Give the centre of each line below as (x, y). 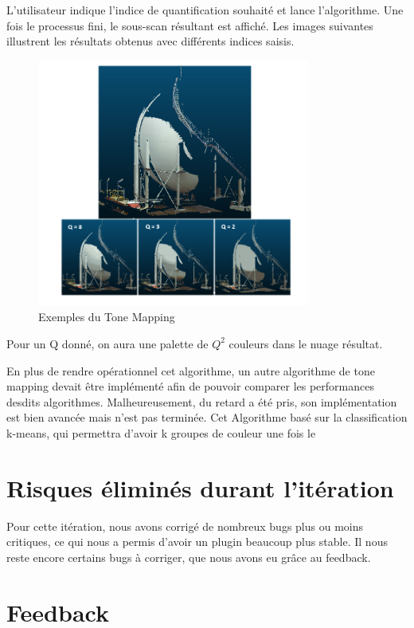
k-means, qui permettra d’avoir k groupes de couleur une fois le (161, 432)
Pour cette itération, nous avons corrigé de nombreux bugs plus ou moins (185, 526)
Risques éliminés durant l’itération (200, 487)
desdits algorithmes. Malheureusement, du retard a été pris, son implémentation (202, 401)
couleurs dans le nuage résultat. (306, 343)
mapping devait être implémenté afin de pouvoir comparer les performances (190, 386)
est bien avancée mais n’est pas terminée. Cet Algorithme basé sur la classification (207, 417)
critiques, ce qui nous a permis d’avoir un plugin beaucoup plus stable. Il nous (197, 542)
